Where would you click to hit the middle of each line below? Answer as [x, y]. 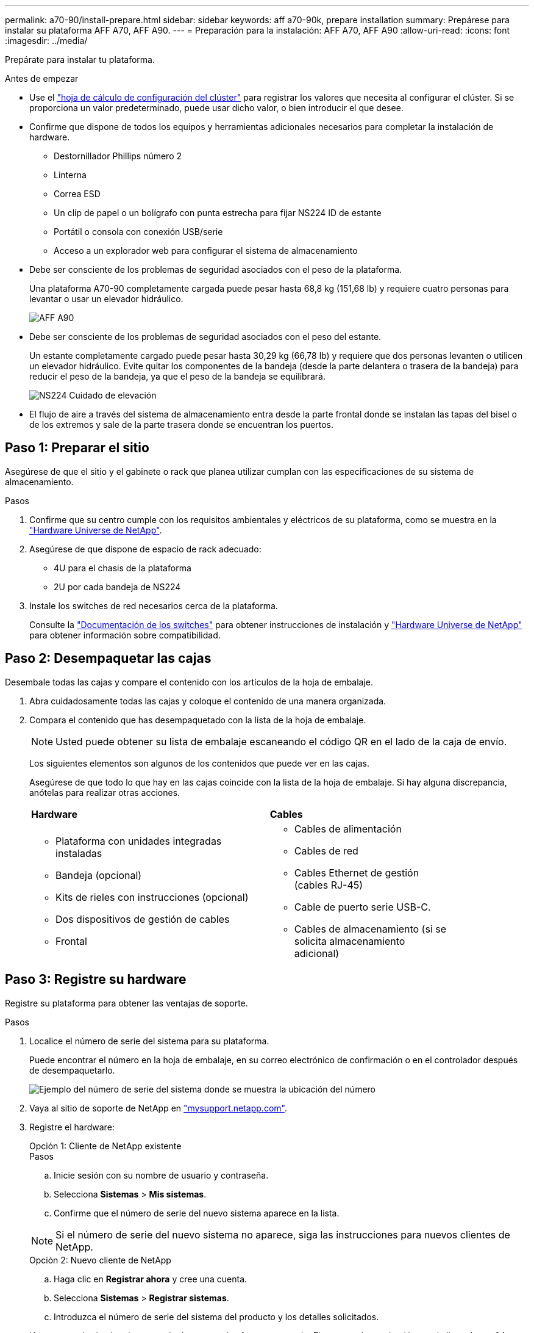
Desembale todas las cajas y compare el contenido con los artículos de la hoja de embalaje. [189, 682]
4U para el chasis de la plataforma [123, 568]
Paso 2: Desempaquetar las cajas [108, 659]
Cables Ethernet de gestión [357, 872]
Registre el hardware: [72, 1127]
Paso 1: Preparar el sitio [77, 448]
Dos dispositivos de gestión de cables [143, 919]
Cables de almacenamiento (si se [370, 929]
